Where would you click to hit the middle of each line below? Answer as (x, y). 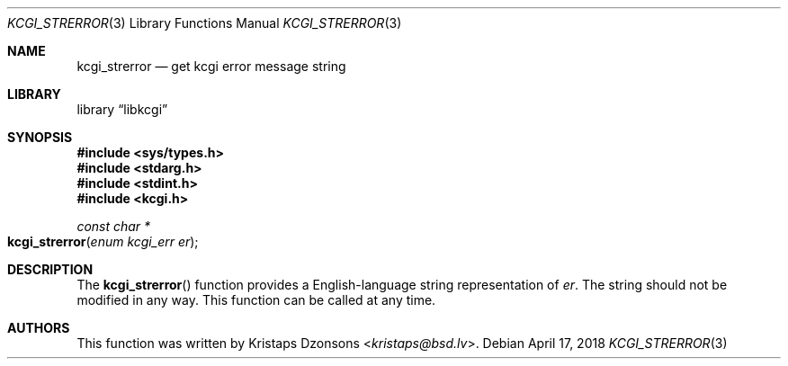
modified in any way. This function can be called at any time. (256, 300)
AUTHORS (39, 328)
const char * (114, 226)
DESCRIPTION (50, 269)
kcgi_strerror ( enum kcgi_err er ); (103, 241)
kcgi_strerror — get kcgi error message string (211, 66)
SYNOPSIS (40, 137)
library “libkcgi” (122, 109)
